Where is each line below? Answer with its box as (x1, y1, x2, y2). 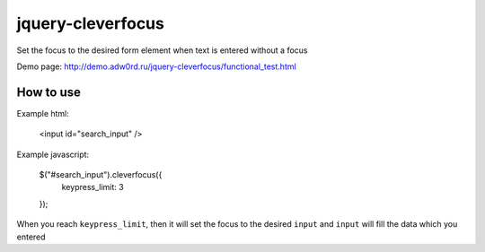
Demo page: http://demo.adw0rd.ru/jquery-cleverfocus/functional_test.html (16, 61, 296, 72)
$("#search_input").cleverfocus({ (39, 169, 163, 180)
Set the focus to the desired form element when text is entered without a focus (16, 45, 308, 56)
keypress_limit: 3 (61, 182, 125, 193)
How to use (16, 84, 81, 100)
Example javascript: (16, 149, 90, 160)
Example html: (16, 108, 69, 118)
